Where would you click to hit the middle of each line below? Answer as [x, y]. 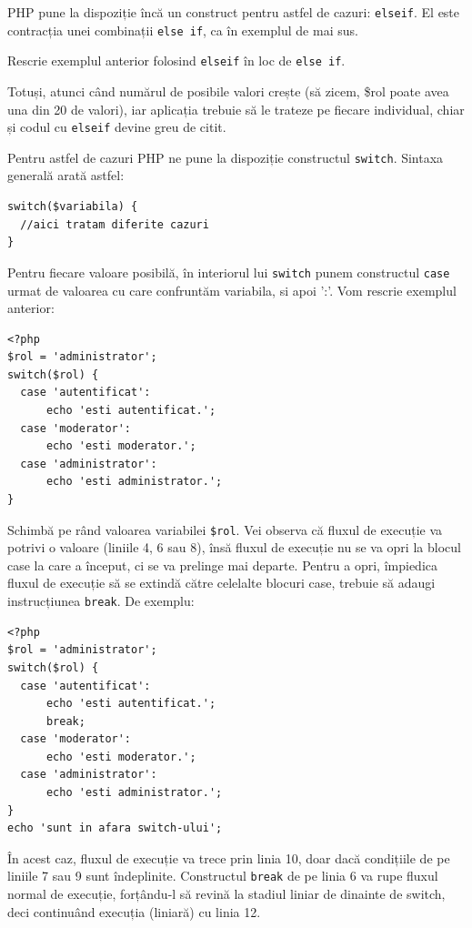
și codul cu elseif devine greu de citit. [117, 127]
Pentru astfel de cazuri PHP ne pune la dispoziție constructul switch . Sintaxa [226, 157]
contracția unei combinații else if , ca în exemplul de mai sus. [183, 30]
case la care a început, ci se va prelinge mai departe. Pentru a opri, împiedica [223, 565]
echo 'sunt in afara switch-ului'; [115, 828]
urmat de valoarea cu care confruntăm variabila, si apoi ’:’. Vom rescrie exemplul [232, 290]
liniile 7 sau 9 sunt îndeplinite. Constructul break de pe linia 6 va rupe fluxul [223, 876]
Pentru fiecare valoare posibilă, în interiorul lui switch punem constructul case [229, 272]
